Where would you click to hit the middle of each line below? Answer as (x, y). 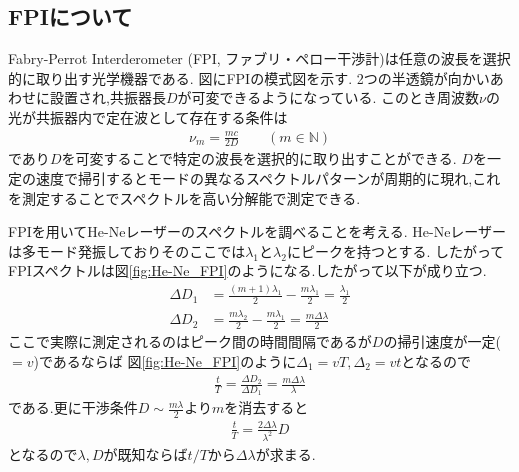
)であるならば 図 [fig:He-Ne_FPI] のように (165, 360)
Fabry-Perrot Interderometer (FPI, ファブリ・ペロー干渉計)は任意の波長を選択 (259, 58)
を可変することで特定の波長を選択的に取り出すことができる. (259, 158)
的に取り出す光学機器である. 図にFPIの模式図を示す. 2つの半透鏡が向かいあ (256, 77)
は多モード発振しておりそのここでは (127, 250)
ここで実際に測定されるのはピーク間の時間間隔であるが (190, 341)
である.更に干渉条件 (73, 407)
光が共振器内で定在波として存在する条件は (148, 116)
